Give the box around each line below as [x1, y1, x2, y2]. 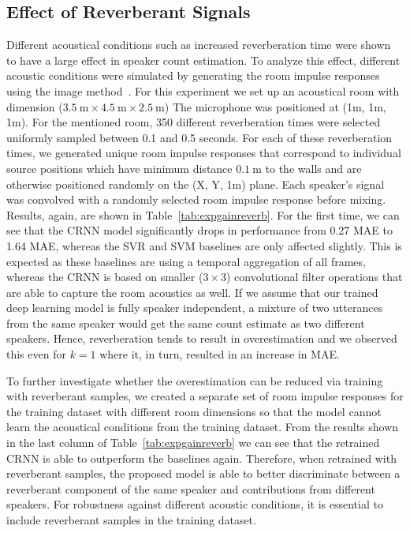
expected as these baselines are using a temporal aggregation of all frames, [6, 253, 366, 269]
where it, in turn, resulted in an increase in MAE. [99, 346, 340, 362]
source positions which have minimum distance [6, 160, 233, 176]
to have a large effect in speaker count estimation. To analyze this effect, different [6, 51, 401, 68]
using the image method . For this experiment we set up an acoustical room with [6, 82, 400, 99]
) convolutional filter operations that [226, 268, 403, 285]
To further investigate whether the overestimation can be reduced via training [6, 372, 383, 388]
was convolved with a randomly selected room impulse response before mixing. [6, 191, 386, 208]
